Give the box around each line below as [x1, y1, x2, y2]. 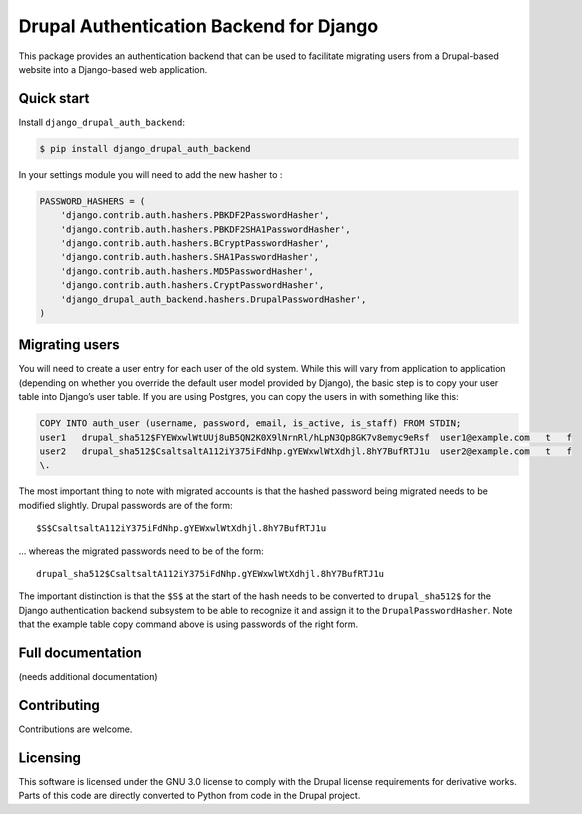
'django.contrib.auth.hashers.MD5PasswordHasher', [60, 265, 314, 277]
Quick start [18, 90, 90, 107]
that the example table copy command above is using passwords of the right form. [18, 618, 359, 630]
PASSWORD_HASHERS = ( [39, 195, 146, 207]
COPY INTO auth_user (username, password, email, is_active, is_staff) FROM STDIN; [39, 418, 462, 429]
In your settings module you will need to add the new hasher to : [18, 168, 283, 180]
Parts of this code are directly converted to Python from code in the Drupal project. [18, 790, 361, 802]
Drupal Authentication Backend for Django [18, 15, 379, 37]
